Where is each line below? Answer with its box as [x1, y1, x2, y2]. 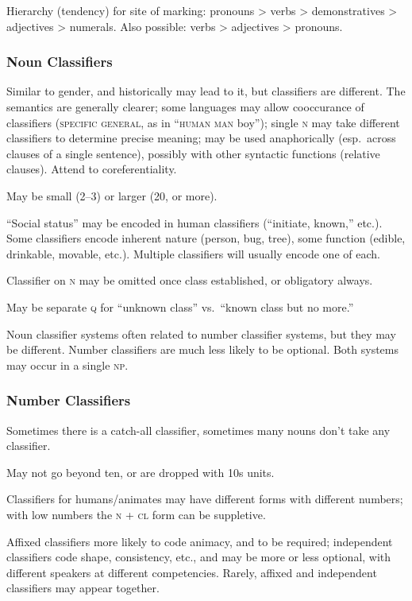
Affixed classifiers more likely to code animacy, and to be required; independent [6, 533, 393, 549]
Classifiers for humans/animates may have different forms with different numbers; [6, 490, 403, 507]
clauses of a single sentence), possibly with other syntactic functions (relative [6, 145, 380, 161]
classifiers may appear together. [6, 580, 160, 596]
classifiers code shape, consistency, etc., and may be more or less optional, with [6, 549, 391, 565]
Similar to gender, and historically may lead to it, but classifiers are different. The [6, 83, 406, 99]
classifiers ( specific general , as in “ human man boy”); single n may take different [6, 114, 400, 130]
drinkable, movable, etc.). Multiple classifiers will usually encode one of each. [6, 245, 380, 262]
